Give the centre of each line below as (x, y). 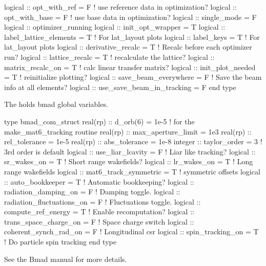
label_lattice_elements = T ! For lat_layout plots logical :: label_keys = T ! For (132, 37)
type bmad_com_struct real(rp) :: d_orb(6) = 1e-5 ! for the (99, 121)
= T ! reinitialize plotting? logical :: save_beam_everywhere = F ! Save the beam (133, 77)
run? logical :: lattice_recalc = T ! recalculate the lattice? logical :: (109, 57)
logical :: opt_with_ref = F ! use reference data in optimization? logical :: (120, 7)
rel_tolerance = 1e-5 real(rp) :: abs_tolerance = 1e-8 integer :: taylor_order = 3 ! (133, 141)
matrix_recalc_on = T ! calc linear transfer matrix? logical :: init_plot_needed (130, 67)
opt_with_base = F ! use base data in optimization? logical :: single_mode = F (130, 17)
